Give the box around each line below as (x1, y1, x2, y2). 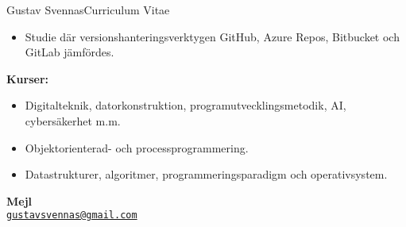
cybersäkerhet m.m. (25, 112, 121, 129)
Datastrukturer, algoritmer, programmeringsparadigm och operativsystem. (25, 166, 388, 183)
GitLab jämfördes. (25, 44, 114, 60)
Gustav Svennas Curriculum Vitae (6, 2, 170, 17)
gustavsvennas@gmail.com (6, 210, 137, 221)
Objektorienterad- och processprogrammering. (25, 139, 249, 156)
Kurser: (6, 70, 49, 87)
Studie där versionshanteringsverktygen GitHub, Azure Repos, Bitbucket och (25, 28, 400, 44)
